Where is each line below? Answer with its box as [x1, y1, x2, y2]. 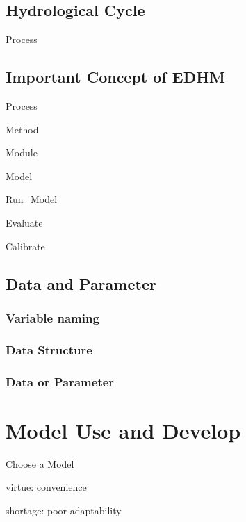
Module [6, 145, 38, 160]
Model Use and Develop [6, 416, 241, 444]
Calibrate [6, 238, 45, 253]
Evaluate [6, 215, 43, 229]
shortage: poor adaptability [6, 503, 122, 517]
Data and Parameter [6, 272, 156, 294]
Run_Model [6, 192, 58, 206]
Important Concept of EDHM [6, 66, 226, 88]
